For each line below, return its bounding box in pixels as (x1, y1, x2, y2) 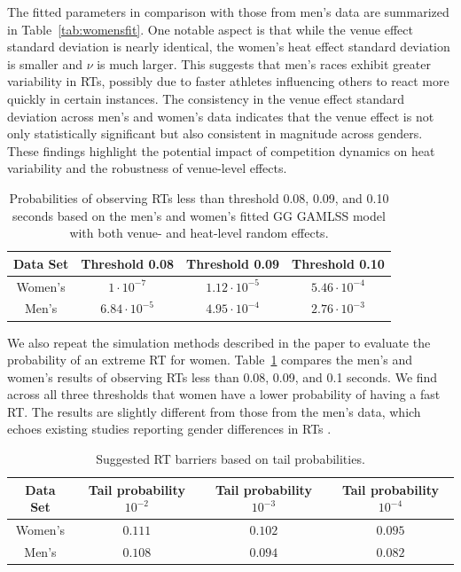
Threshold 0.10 (292, 254, 385, 272)
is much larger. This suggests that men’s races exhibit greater (97, 54, 431, 73)
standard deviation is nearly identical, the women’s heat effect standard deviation (7, 37, 450, 56)
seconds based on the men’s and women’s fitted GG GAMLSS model (12, 206, 386, 224)
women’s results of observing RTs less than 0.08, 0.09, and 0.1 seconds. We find (7, 367, 438, 386)
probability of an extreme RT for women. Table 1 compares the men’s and (7, 350, 413, 369)
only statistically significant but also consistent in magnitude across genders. (7, 124, 423, 143)
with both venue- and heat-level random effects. (69, 223, 329, 242)
